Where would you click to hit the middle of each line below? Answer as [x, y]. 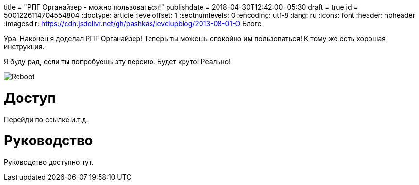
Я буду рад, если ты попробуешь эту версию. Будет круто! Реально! [117, 62]
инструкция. [24, 47]
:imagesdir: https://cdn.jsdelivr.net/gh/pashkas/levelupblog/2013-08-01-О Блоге [133, 23]
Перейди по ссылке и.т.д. [46, 119]
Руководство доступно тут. [49, 162]
